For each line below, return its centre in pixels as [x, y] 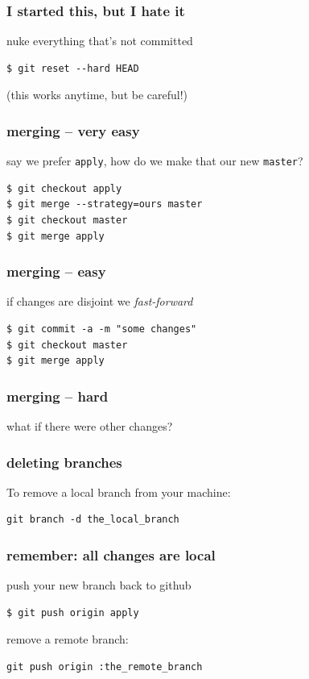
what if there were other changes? [90, 426]
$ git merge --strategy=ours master [105, 204]
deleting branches [64, 462]
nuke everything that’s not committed [100, 41]
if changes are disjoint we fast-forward [100, 301]
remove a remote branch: [68, 639]
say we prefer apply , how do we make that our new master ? [155, 161]
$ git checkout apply [64, 188]
